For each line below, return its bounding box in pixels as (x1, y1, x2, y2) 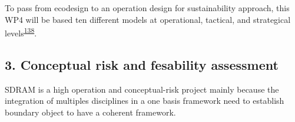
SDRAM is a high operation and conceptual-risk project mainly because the (5, 83, 279, 95)
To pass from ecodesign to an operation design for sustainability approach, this (5, 2, 290, 13)
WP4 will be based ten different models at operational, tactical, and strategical (5, 13, 291, 25)
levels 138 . (5, 25, 37, 39)
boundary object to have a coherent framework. (5, 106, 176, 118)
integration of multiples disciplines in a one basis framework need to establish (5, 94, 284, 107)
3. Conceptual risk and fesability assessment (5, 55, 279, 73)
